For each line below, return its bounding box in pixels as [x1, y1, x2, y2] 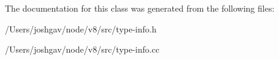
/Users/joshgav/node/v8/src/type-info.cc [5, 43, 160, 56]
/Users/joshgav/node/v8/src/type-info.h [5, 22, 157, 35]
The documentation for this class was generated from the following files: [5, 2, 275, 14]
